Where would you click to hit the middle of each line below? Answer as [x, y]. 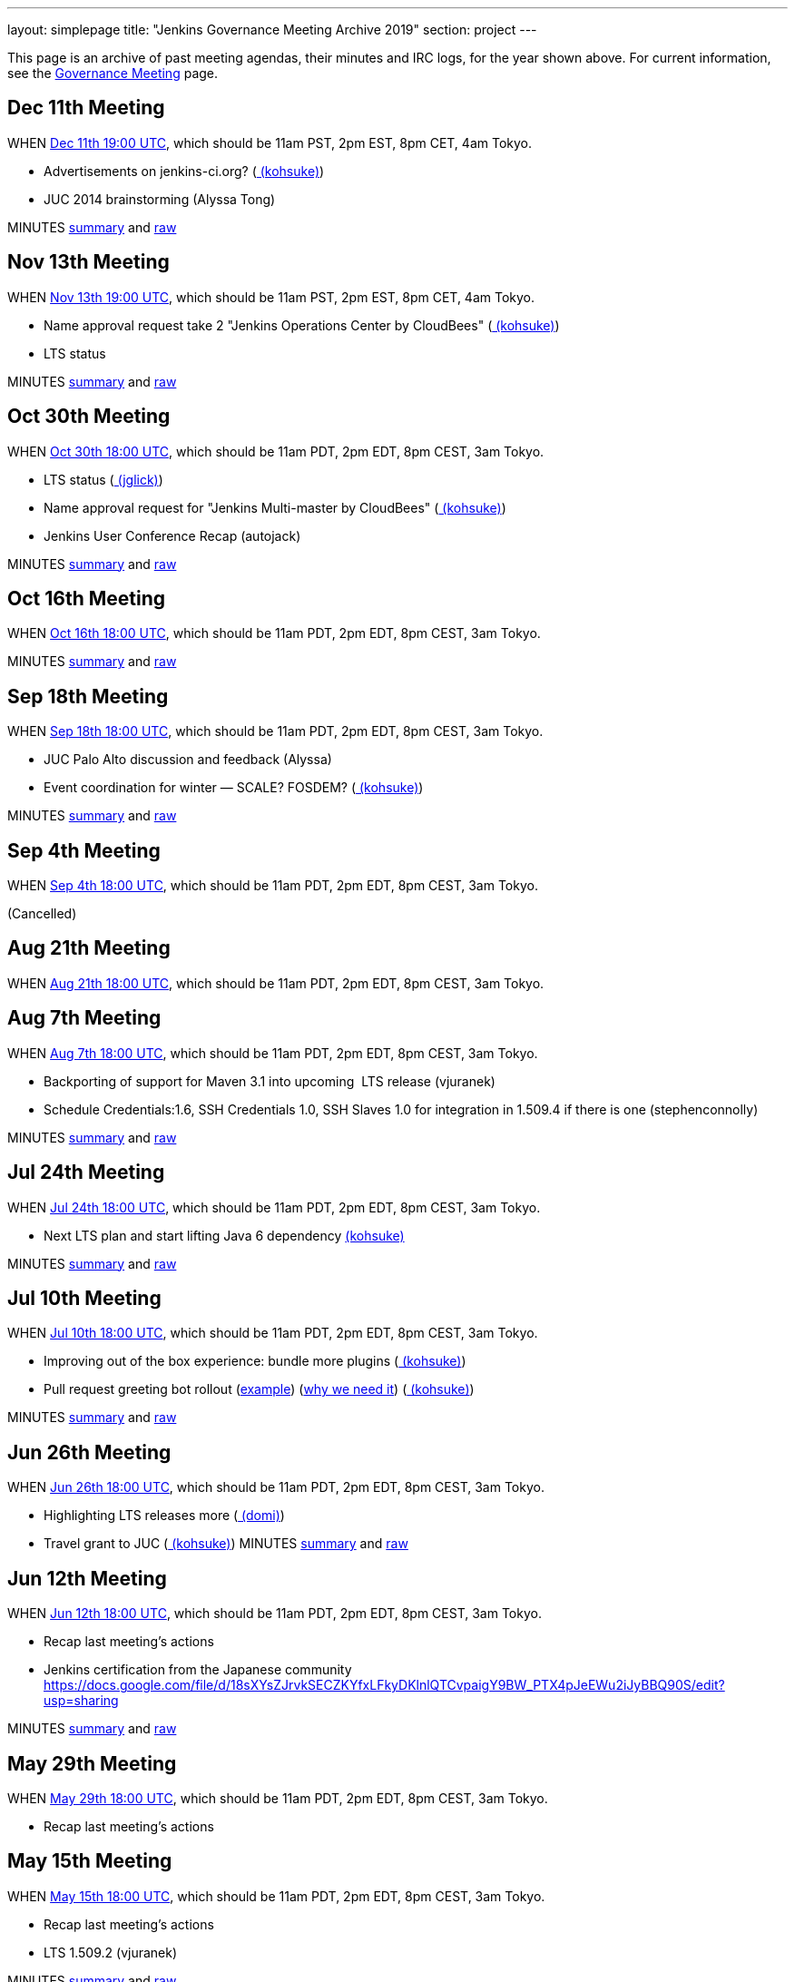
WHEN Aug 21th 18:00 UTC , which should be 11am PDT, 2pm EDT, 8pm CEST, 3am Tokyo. [276, 983]
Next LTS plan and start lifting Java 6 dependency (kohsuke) [224, 1235]
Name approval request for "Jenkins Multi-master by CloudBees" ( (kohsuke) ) [275, 507]
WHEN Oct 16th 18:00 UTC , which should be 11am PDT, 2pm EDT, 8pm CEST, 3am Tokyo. [274, 633]
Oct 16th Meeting [86, 598]
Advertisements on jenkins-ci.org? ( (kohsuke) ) [184, 171]
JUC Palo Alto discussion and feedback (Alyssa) [188, 760]
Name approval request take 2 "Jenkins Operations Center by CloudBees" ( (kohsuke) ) [302, 325]
